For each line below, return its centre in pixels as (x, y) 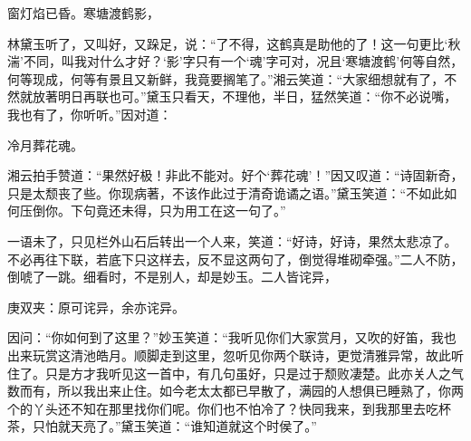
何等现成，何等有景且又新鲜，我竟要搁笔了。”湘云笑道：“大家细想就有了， (226, 78)
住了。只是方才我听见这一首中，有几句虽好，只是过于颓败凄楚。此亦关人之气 (235, 373)
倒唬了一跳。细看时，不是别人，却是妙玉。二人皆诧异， (172, 277)
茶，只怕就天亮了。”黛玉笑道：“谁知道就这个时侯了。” (162, 426)
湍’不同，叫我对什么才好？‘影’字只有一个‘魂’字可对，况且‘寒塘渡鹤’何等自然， (235, 61)
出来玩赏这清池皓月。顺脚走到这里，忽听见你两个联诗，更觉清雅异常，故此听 (235, 355)
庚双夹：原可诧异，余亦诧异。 (96, 307)
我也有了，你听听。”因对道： (90, 114)
